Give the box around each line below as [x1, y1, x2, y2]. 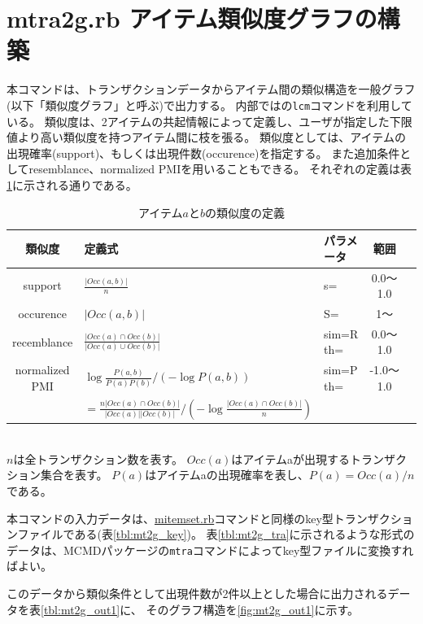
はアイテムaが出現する [231, 450, 350, 467]
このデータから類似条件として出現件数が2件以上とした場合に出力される [7, 585, 388, 602]
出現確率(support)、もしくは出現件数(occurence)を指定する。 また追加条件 [7, 144, 400, 161]
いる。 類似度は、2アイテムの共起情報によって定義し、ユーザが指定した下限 [7, 112, 412, 129]
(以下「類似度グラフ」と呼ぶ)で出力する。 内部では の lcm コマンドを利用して [7, 96, 412, 113]
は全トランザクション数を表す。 [13, 450, 184, 467]
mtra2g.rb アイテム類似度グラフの [7, 2, 377, 35]
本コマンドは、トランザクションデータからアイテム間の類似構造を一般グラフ [7, 81, 416, 98]
